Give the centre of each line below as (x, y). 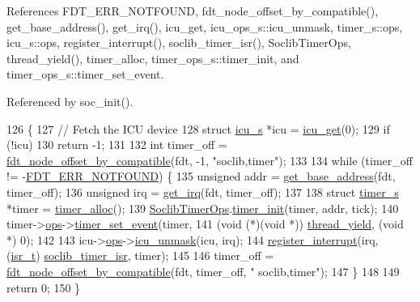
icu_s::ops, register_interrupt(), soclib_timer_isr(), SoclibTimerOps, (179, 43)
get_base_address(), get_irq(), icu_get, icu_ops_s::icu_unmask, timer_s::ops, (205, 26)
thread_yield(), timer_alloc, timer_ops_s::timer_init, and (153, 58)
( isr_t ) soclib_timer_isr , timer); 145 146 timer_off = (140, 255)
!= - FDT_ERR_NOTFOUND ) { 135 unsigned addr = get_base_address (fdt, (201, 176)
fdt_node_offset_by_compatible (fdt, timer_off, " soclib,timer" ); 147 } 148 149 (203, 271)
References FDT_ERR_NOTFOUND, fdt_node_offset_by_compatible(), (193, 11)
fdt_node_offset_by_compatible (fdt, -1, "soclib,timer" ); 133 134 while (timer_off (210, 160)
